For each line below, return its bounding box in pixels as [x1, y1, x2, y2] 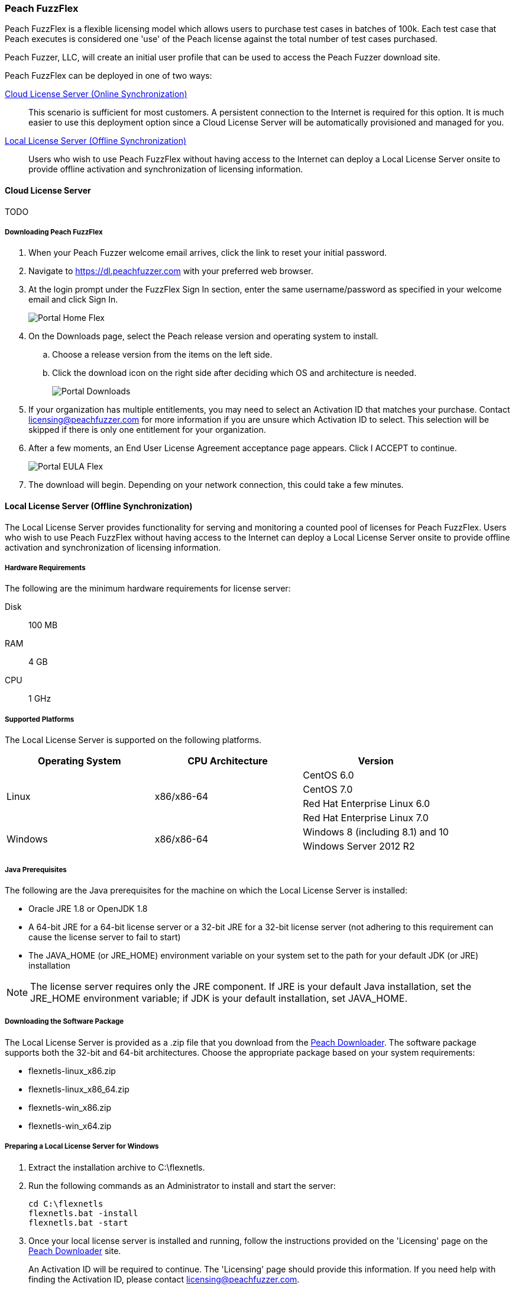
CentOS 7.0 [303, 783, 353, 796]
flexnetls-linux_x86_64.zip [28, 1084, 129, 1094]
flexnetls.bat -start [28, 1217, 128, 1227]
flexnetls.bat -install [28, 1208, 138, 1218]
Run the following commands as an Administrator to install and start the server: [28, 1180, 336, 1191]
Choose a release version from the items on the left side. [52, 349, 273, 360]
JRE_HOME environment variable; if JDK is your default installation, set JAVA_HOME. [30, 992, 408, 1004]
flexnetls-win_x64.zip [28, 1120, 112, 1131]
